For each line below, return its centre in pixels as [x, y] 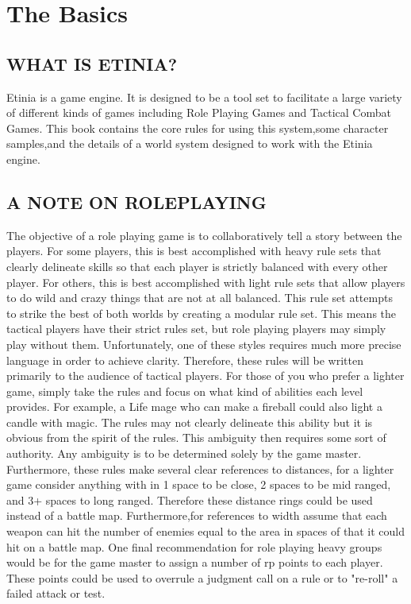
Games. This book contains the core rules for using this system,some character [198, 128]
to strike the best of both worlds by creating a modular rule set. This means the [202, 313]
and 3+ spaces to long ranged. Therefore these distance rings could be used [190, 499]
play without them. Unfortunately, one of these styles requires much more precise [204, 344]
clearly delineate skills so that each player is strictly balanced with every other [197, 266]
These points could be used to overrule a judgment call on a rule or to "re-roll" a [202, 577]
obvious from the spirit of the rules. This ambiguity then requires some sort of [196, 438]
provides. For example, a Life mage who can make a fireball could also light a [194, 407]
